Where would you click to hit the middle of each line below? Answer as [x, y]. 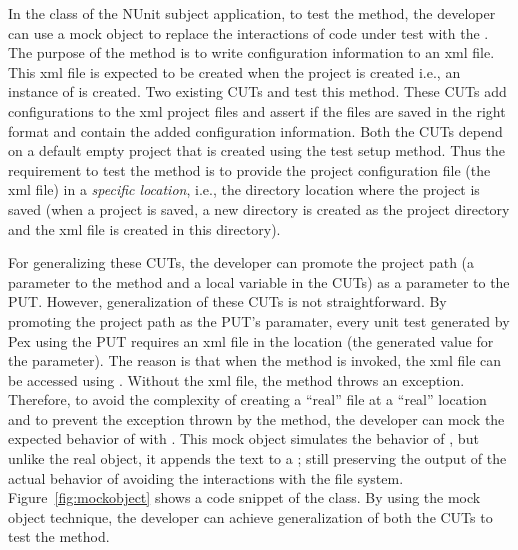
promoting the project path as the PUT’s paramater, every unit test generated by [259, 320]
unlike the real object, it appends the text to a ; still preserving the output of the [257, 458]
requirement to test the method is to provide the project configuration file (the [249, 169]
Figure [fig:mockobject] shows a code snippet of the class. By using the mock [244, 497]
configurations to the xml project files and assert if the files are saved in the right [257, 110]
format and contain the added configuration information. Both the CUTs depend [255, 130]
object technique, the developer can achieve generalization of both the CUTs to [250, 516]
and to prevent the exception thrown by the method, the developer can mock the [256, 418]
